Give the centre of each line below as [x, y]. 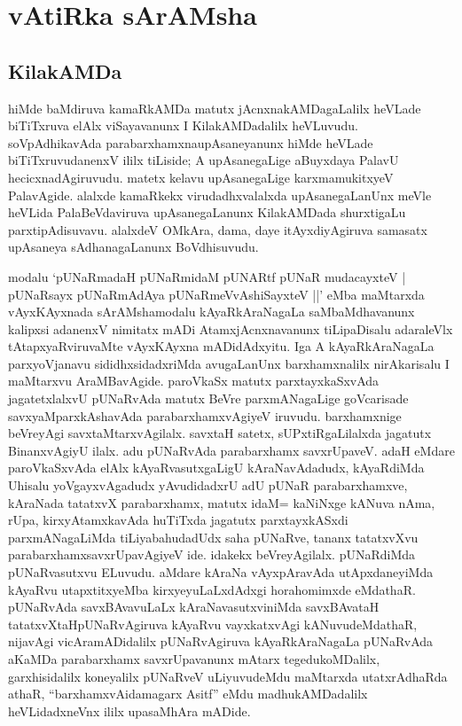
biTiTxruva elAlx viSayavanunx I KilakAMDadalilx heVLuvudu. [183, 125]
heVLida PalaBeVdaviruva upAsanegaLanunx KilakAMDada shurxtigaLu [207, 212]
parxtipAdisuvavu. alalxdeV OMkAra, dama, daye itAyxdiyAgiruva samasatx [218, 229]
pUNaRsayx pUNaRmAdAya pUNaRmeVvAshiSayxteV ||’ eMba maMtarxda [216, 294]
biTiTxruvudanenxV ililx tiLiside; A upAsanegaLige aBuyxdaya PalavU [204, 160]
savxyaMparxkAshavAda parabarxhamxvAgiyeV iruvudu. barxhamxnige [205, 415]
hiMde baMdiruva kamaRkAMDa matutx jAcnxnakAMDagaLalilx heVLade [215, 108]
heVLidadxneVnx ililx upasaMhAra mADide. [129, 710]
